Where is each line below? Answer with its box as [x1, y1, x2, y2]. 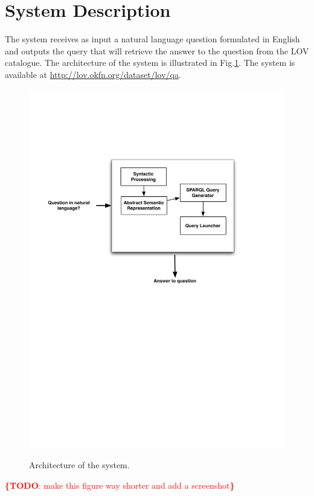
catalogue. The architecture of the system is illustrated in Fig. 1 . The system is [5, 56, 295, 69]
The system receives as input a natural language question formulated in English [5, 33, 300, 45]
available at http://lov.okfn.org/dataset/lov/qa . [5, 68, 181, 80]
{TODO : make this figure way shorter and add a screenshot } [5, 478, 235, 491]
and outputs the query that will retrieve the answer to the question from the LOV [5, 44, 309, 57]
